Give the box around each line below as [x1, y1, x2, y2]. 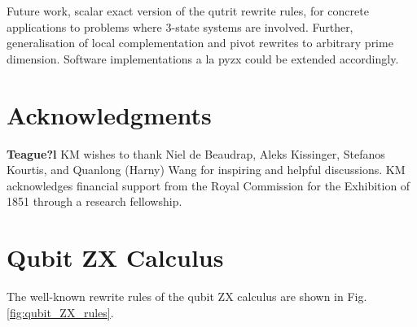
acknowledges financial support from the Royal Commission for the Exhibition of [7, 177, 410, 194]
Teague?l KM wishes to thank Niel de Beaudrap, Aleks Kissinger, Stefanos [7, 145, 385, 162]
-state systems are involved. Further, [171, 18, 353, 35]
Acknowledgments [7, 98, 212, 131]
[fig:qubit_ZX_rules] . [7, 303, 114, 320]
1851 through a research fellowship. [7, 193, 182, 210]
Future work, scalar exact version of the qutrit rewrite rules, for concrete [7, 2, 369, 19]
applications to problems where [7, 18, 162, 35]
